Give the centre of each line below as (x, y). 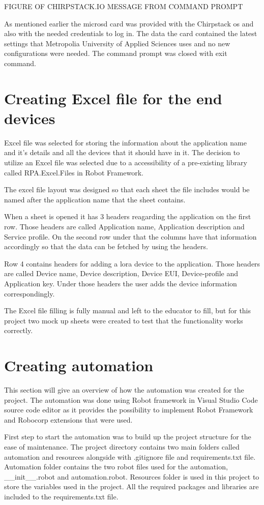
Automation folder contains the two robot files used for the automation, (116, 467)
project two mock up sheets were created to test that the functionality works (124, 320)
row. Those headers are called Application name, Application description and (124, 227)
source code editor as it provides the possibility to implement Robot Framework (129, 410)
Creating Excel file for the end (113, 98)
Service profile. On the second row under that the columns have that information (130, 236)
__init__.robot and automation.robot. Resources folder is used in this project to (132, 476)
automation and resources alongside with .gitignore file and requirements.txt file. (130, 456)
